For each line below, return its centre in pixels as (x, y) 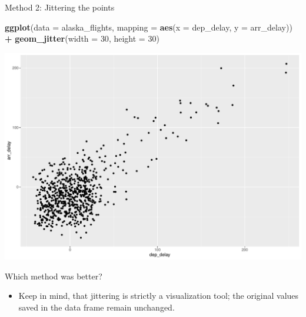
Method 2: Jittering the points (60, 7)
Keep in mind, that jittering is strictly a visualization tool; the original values (159, 296)
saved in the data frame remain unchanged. (97, 307)
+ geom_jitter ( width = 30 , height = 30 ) (82, 38)
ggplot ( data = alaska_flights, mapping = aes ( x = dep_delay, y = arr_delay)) (149, 27)
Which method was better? (54, 276)
